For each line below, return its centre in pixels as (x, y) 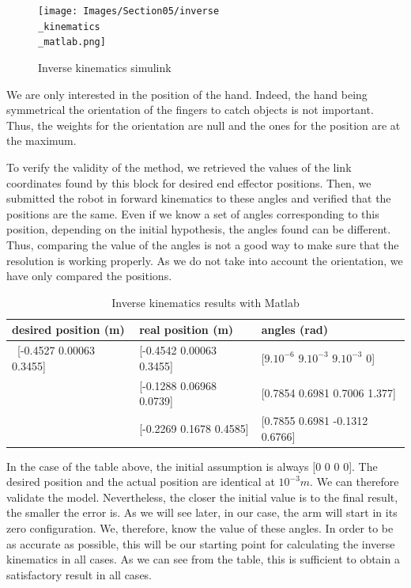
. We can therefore (354, 482)
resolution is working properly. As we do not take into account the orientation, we (205, 260)
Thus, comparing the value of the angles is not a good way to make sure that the (203, 244)
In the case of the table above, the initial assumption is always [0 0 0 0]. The (192, 466)
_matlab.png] (72, 42)
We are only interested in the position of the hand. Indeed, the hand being (187, 94)
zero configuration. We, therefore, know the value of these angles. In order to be (200, 528)
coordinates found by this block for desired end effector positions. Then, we (189, 182)
